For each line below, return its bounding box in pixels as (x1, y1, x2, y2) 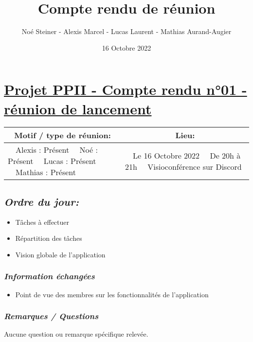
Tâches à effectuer (15, 216, 70, 227)
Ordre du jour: (4, 194, 79, 209)
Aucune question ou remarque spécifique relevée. (4, 329, 148, 339)
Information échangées (4, 270, 95, 282)
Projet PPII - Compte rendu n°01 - (4, 79, 247, 99)
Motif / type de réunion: (14, 129, 111, 141)
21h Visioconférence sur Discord (125, 161, 242, 172)
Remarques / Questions (4, 310, 99, 322)
